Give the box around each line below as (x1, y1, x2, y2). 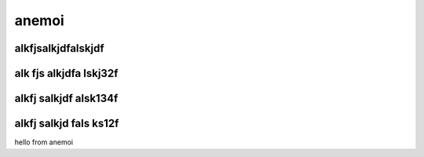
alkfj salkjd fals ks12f (14, 117, 119, 130)
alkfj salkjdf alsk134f (14, 92, 119, 105)
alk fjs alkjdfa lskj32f (14, 67, 119, 80)
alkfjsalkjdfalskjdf (14, 42, 105, 55)
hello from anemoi (14, 137, 74, 147)
